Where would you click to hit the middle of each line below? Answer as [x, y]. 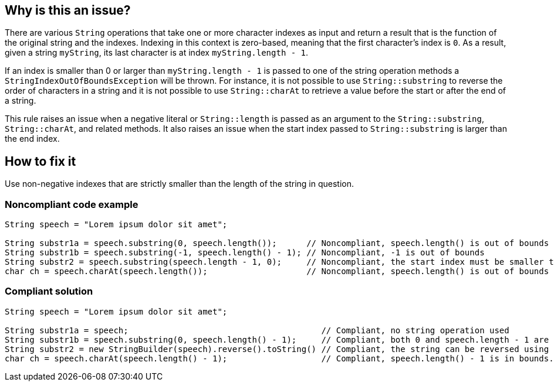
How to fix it [40, 161]
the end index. [32, 139]
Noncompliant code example [72, 204]
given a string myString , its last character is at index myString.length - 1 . [157, 53]
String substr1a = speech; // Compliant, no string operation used [257, 330]
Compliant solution [49, 291]
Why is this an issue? [68, 10]
